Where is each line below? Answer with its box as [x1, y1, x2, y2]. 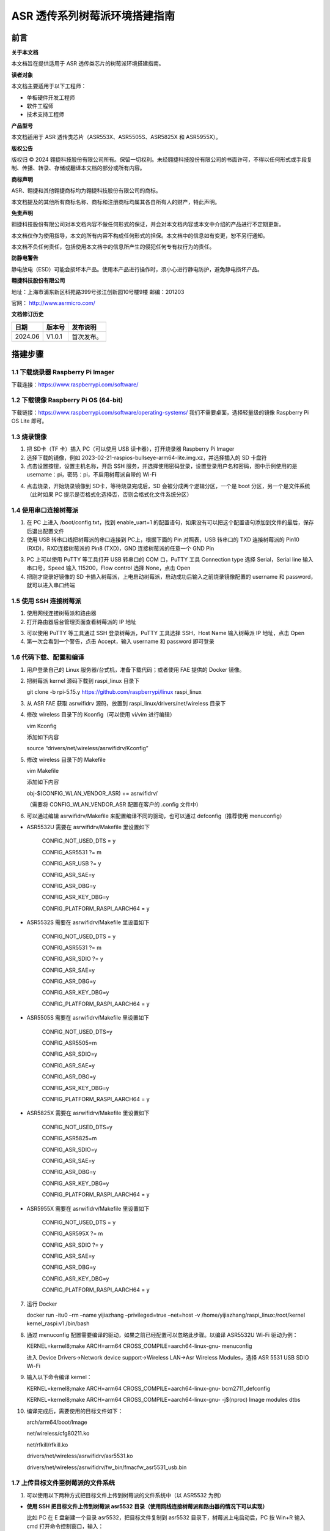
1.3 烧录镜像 [11, 432, 47, 441]
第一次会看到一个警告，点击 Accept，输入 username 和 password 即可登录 [26, 638, 215, 645]
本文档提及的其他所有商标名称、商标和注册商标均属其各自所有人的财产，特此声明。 [11, 198, 220, 205]
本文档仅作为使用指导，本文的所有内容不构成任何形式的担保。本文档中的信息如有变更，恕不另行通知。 [11, 231, 268, 239]
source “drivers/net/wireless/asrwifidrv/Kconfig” [26, 745, 149, 752]
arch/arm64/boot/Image [26, 1418, 88, 1426]
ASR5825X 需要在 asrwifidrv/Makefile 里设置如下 [26, 1109, 150, 1117]
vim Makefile [26, 767, 59, 775]
